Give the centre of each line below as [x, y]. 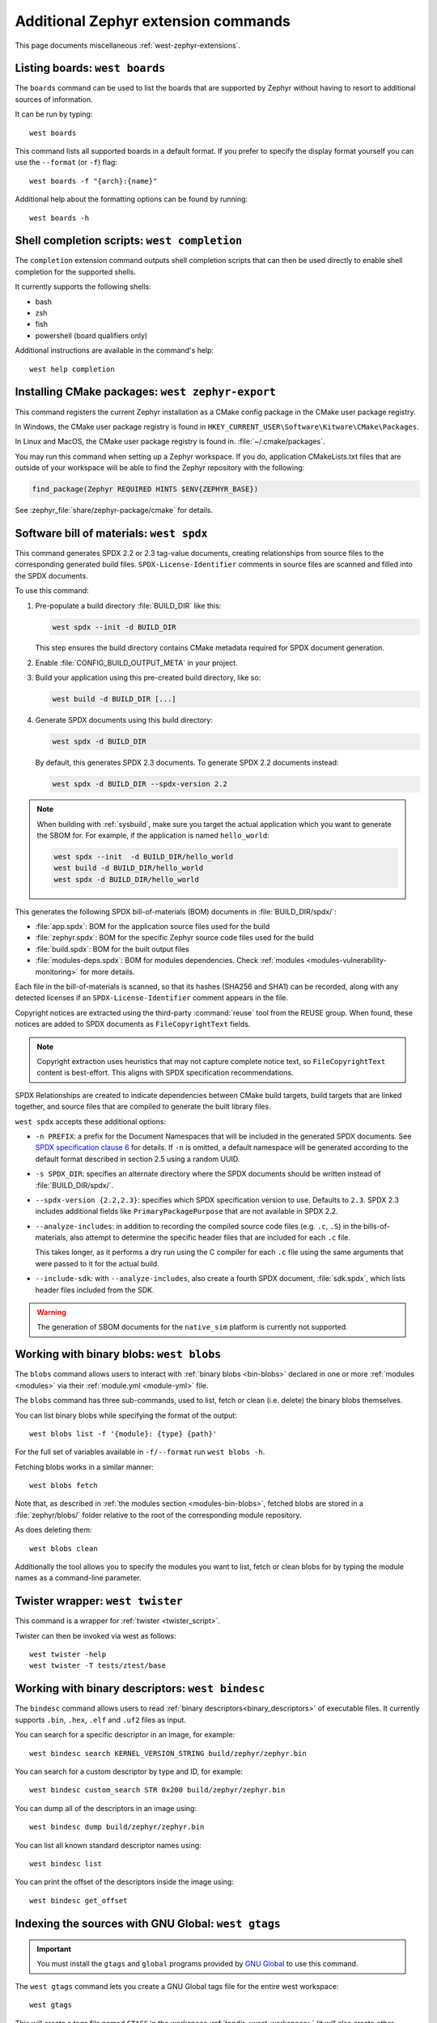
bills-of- [376, 1226]
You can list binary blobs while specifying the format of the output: [126, 1415]
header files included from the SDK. [95, 1290]
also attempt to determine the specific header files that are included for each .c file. [210, 1237]
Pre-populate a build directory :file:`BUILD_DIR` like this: [128, 605]
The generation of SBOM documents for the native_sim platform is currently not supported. [192, 1327]
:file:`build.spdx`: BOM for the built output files [112, 949]
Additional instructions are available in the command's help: [115, 350]
